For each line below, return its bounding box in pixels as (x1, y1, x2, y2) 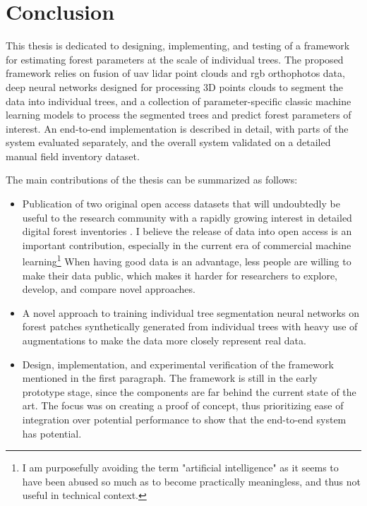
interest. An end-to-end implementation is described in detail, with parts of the (6, 121, 349, 135)
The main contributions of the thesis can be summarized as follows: (6, 172, 298, 187)
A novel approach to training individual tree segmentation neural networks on (22, 305, 359, 320)
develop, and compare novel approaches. (22, 282, 195, 296)
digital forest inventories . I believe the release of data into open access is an (22, 224, 352, 239)
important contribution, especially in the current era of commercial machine (22, 237, 351, 252)
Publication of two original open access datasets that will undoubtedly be (22, 196, 340, 211)
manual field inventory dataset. (6, 148, 140, 163)
